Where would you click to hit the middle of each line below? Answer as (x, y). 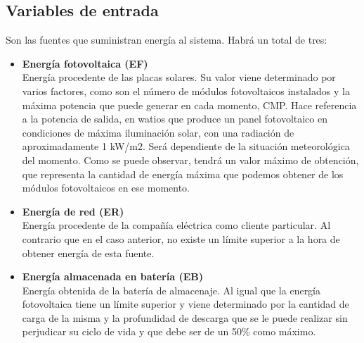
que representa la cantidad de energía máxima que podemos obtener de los (183, 174)
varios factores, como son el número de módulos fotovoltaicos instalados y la (186, 91)
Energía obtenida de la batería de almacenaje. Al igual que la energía (171, 290)
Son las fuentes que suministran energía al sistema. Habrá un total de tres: (167, 40)
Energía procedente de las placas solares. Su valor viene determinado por (179, 77)
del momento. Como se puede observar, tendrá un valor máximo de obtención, (190, 160)
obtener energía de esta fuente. (88, 252)
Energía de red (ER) (73, 211)
